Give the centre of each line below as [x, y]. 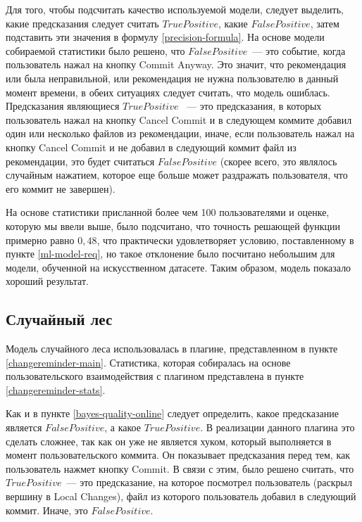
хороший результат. [47, 281]
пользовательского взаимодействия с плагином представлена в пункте [155, 376]
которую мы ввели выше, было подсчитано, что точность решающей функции [173, 225]
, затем [325, 23]
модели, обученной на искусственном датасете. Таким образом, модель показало [179, 267]
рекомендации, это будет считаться [80, 161]
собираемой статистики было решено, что [95, 50]
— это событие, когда [299, 50]
